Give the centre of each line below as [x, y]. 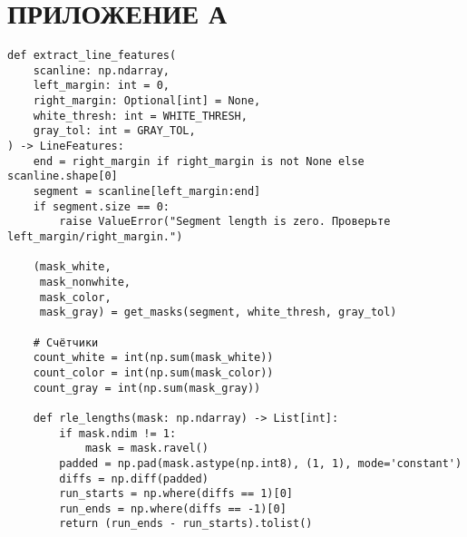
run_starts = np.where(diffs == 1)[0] [176, 494]
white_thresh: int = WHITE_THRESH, [140, 116]
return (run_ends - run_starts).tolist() [186, 524]
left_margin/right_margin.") [95, 237]
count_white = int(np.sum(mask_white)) [153, 358]
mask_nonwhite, [85, 282]
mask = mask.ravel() [146, 449]
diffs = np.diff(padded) [134, 478]
